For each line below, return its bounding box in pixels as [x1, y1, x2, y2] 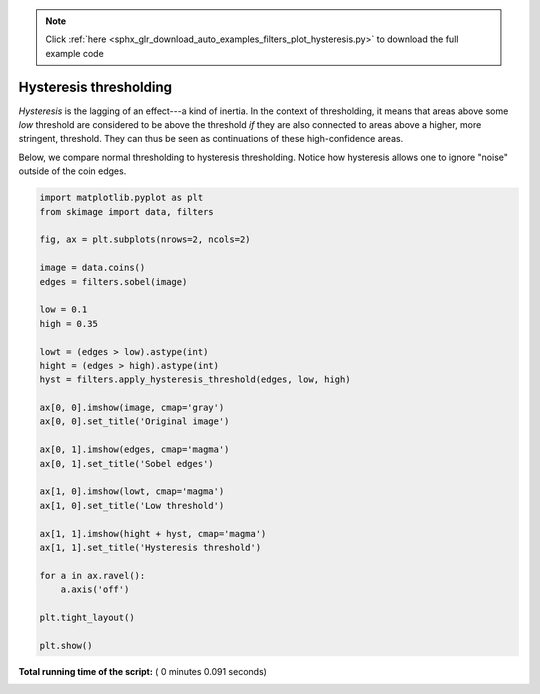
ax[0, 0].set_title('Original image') [39, 416, 230, 427]
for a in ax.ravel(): [39, 570, 146, 581]
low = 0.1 [39, 304, 88, 315]
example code [45, 47, 104, 59]
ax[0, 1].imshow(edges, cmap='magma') [39, 444, 230, 455]
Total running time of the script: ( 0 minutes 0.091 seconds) [18, 665, 267, 677]
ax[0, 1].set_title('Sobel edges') [39, 458, 214, 469]
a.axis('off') [60, 584, 130, 595]
